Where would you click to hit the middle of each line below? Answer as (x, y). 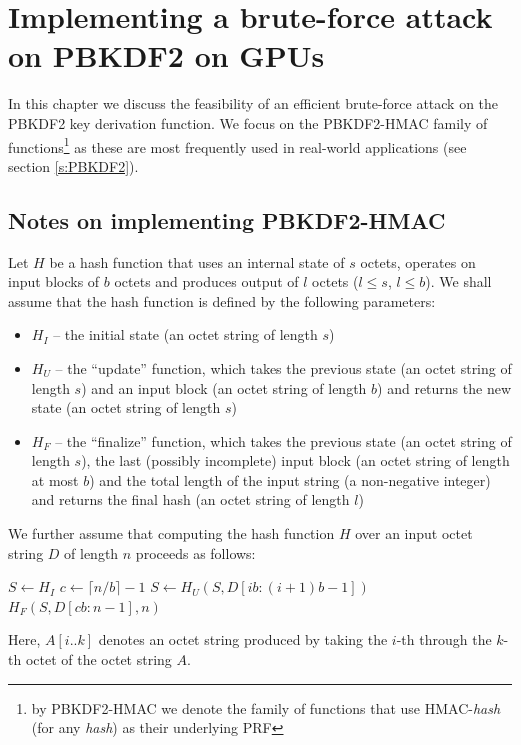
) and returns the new (444, 387)
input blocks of (54, 281)
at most (55, 479)
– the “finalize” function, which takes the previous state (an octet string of (283, 440)
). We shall (458, 281)
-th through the (444, 639)
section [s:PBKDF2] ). (73, 165)
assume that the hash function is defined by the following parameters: (222, 300)
